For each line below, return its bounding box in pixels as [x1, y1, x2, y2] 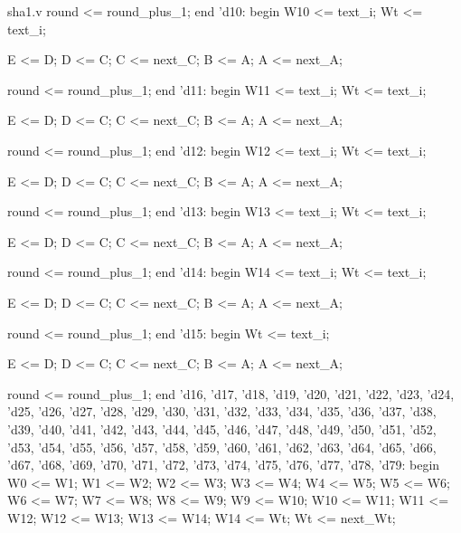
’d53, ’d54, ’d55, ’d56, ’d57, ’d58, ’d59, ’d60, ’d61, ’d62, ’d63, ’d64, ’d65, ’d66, [7, 437, 437, 456]
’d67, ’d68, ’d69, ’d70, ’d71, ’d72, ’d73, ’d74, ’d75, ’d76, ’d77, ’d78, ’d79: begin [7, 455, 440, 474]
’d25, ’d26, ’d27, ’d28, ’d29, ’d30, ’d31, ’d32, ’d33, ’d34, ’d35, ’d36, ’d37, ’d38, [7, 402, 437, 421]
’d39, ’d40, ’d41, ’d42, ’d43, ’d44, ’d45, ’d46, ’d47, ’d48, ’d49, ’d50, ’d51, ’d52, [7, 419, 437, 438]
